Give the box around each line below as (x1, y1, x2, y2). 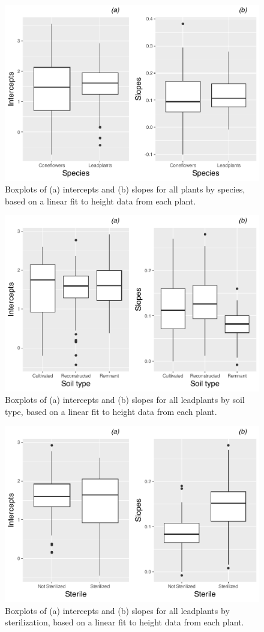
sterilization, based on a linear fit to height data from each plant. (5, 616, 244, 628)
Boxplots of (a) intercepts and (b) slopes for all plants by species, (5, 183, 245, 195)
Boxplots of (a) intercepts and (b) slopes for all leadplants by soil (5, 393, 245, 406)
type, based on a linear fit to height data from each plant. (5, 405, 217, 418)
